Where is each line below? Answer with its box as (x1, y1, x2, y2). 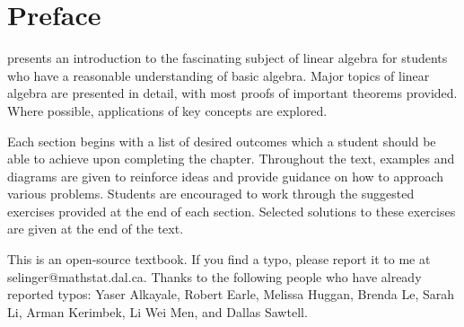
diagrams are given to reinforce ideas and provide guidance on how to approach (7, 166, 444, 185)
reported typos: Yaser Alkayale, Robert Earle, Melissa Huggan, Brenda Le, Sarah (7, 285, 454, 304)
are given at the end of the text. (7, 219, 184, 238)
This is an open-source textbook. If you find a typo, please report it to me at (7, 250, 431, 269)
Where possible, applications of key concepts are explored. (7, 101, 328, 119)
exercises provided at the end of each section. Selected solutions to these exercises (7, 201, 456, 220)
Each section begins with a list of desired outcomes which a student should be (7, 131, 436, 150)
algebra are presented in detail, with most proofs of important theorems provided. (7, 84, 458, 102)
